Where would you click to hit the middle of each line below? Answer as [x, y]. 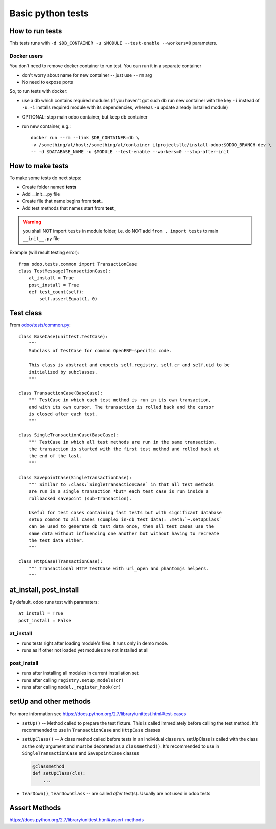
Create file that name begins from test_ [62, 201]
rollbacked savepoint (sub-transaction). [80, 498]
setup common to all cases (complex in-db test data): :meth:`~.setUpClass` [125, 519]
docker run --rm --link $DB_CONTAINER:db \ [85, 138]
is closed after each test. [63, 414]
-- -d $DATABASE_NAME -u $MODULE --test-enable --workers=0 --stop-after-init [130, 152]
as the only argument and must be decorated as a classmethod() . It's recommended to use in [120, 746]
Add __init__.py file [41, 194]
